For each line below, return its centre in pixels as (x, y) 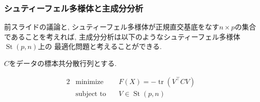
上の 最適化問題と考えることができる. (100, 46)
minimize (90, 82)
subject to (91, 94)
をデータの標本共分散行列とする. (63, 63)
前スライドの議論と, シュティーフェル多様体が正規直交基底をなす (112, 27)
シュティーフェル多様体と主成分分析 (74, 8)
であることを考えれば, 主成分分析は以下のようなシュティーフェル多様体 (122, 36)
